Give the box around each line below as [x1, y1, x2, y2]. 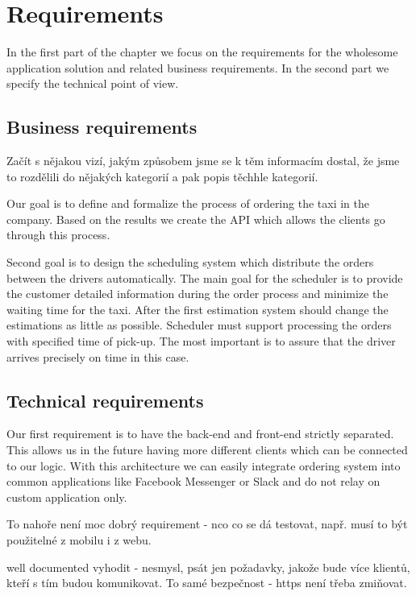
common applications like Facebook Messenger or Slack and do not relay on [6, 473, 381, 490]
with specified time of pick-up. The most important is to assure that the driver [6, 333, 396, 350]
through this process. [6, 226, 110, 243]
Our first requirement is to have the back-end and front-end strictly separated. [6, 425, 394, 442]
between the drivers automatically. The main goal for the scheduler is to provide [6, 269, 403, 286]
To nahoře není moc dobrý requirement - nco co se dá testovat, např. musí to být [6, 515, 408, 532]
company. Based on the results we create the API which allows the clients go [6, 210, 385, 227]
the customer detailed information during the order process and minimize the [6, 285, 389, 302]
